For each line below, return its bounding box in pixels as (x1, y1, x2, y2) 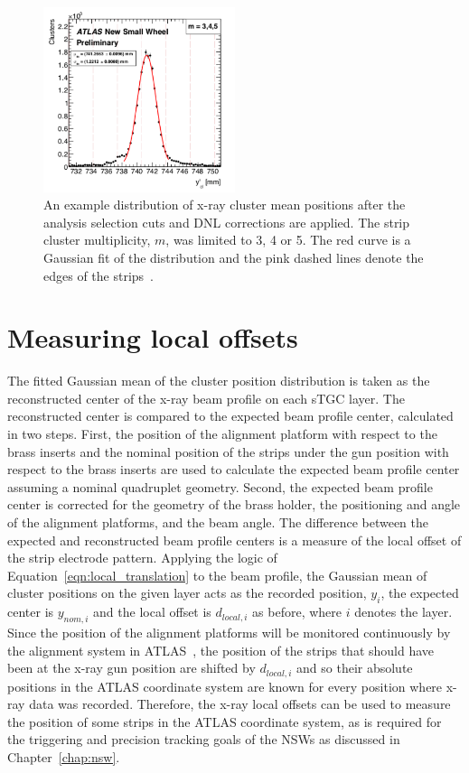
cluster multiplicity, (43, 230, 151, 249)
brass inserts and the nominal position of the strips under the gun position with (7, 442, 449, 461)
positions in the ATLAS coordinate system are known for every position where (7, 676, 443, 695)
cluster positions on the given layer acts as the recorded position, (7, 583, 367, 602)
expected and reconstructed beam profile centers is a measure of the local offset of (7, 530, 462, 549)
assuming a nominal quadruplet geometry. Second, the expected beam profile (7, 477, 433, 496)
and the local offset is (93, 602, 211, 621)
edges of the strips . (43, 265, 154, 284)
